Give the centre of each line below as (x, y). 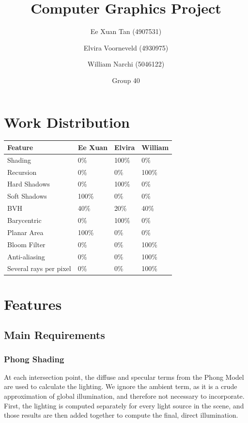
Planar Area (25, 232)
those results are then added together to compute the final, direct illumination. (121, 415)
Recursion (22, 172)
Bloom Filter (26, 244)
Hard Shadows (29, 184)
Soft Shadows (27, 196)
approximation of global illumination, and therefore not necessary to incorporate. (124, 396)
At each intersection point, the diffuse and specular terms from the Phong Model (124, 377)
